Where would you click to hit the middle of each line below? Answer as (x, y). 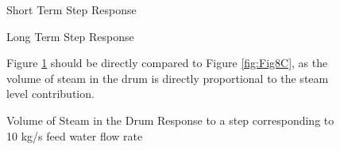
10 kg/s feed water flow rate (75, 135)
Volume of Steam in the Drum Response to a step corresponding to (170, 120)
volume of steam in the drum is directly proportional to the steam (168, 78)
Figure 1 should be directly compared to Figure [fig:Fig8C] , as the (167, 63)
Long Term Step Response (70, 36)
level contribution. (50, 94)
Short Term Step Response (71, 9)
